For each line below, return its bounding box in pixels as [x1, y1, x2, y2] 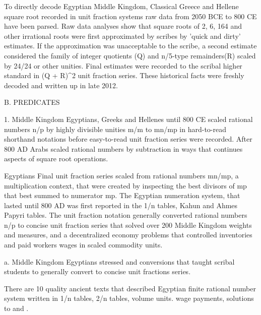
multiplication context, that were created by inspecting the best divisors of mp [4, 180, 247, 191]
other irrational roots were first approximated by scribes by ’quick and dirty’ [4, 30, 241, 41]
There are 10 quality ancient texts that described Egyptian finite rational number [4, 283, 256, 293]
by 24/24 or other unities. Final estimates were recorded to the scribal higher [4, 60, 242, 71]
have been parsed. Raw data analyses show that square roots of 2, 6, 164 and [4, 21, 242, 31]
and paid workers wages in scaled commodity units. [4, 239, 163, 250]
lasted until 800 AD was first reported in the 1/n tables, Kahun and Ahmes [4, 200, 238, 210]
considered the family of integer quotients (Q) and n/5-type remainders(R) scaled [4, 50, 256, 60]
